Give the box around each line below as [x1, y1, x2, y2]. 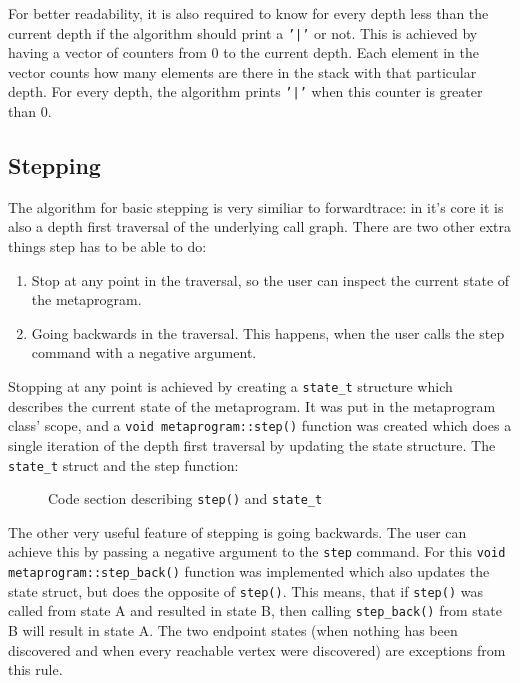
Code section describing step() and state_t [48, 488, 323, 509]
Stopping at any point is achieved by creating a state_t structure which [8, 376, 453, 397]
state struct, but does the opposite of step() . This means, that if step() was [8, 580, 483, 601]
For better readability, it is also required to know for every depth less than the [8, 3, 489, 23]
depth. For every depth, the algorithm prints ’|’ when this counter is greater [8, 81, 483, 102]
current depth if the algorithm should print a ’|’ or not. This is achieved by [8, 22, 478, 43]
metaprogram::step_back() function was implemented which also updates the [8, 561, 490, 582]
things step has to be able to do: [8, 236, 207, 257]
